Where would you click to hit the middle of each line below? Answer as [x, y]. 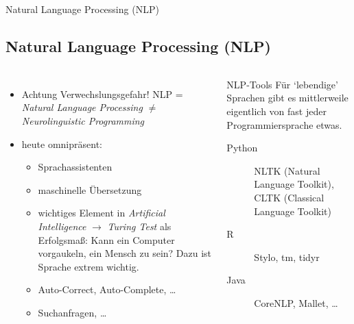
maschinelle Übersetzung [90, 189]
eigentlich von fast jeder [276, 111]
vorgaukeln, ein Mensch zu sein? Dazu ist [125, 253]
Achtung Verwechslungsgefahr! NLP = [102, 94]
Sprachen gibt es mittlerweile [287, 98]
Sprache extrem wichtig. [88, 266]
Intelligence [62, 226]
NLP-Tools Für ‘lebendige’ [282, 84]
